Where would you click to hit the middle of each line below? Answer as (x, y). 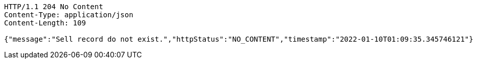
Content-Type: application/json (69, 15)
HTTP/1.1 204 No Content (54, 7)
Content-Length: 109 (45, 23)
